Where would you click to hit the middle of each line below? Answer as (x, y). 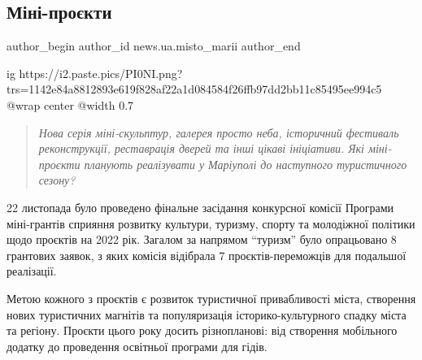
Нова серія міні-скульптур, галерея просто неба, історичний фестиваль (219, 132)
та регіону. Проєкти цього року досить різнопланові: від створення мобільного (202, 330)
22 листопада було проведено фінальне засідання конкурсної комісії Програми (200, 207)
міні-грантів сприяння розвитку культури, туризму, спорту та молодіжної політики (211, 223)
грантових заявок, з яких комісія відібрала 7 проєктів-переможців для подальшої (207, 255)
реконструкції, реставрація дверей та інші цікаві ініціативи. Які (201, 148)
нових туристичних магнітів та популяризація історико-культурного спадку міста (207, 314)
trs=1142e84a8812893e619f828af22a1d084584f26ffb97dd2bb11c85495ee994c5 (194, 89)
